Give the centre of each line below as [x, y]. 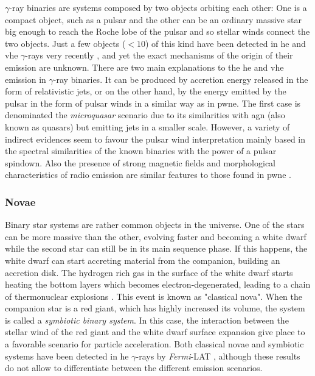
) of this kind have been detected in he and [226, 43]
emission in [26, 79]
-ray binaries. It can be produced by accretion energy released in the [181, 79]
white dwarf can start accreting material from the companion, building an [143, 260]
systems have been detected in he [67, 356]
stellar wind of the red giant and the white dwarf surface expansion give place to [155, 332]
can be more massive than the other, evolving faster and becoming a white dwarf [156, 236]
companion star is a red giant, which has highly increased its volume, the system [155, 308]
